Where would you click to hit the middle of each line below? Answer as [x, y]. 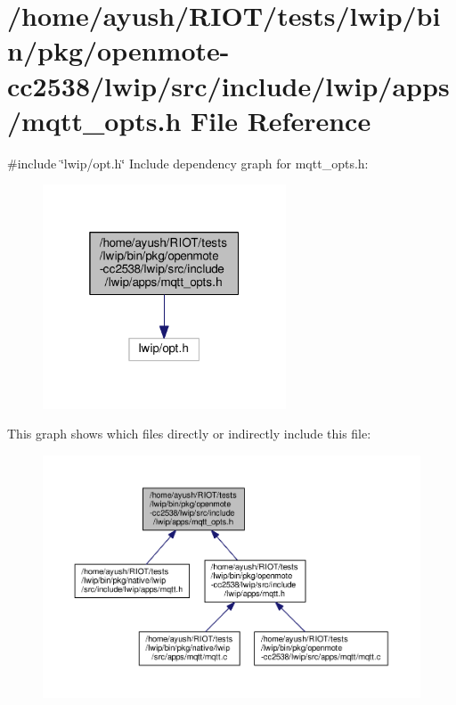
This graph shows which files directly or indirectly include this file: [189, 434]
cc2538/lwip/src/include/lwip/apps [228, 85]
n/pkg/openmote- [118, 50]
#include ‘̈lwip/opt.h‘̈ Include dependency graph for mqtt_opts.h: [188, 163]
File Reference [281, 120]
